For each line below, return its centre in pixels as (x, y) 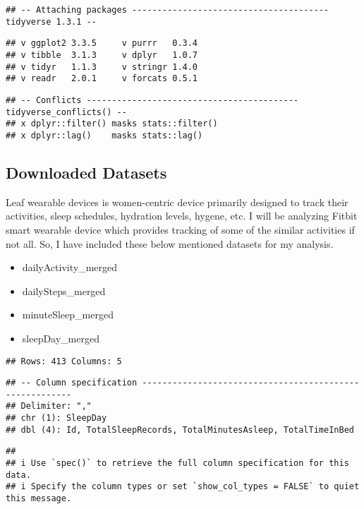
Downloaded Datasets (86, 172)
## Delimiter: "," (49, 406)
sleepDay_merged (61, 338)
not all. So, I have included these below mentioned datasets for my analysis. (170, 243)
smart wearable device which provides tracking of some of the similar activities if (180, 229)
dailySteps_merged (64, 291)
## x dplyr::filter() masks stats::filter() (112, 124)
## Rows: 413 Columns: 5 (64, 361)
